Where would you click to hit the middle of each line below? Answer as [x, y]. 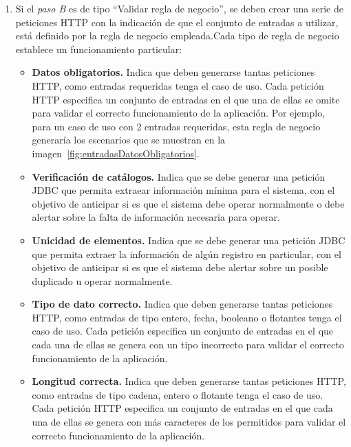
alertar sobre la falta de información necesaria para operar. [156, 217]
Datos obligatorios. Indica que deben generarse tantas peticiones [173, 72]
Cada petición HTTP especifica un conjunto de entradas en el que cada [182, 408]
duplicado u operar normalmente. [102, 280]
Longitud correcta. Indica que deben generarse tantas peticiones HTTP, [189, 381]
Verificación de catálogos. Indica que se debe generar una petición [179, 176]
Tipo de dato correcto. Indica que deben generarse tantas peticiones [182, 304]
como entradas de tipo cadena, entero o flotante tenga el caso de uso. [178, 394]
